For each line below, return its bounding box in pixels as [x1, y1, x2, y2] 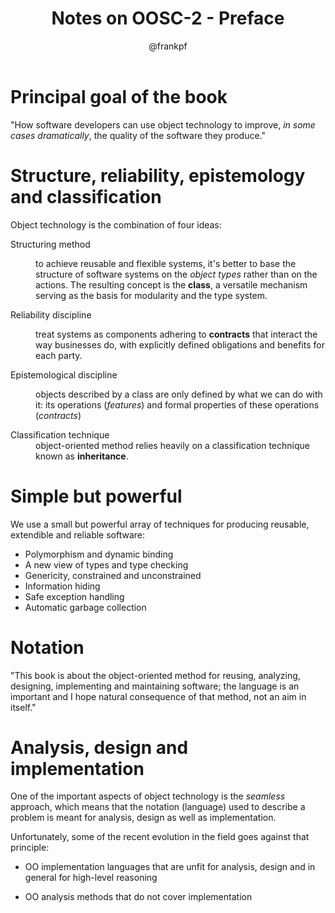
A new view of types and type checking [24, 558, 189, 571]
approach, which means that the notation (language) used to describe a [10, 801, 306, 813]
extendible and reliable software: [10, 528, 146, 541]
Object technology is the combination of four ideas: [10, 218, 222, 231]
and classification [10, 185, 162, 208]
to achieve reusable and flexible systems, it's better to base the [35, 257, 297, 269]
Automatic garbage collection [24, 601, 147, 613]
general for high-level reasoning [24, 872, 158, 884]
